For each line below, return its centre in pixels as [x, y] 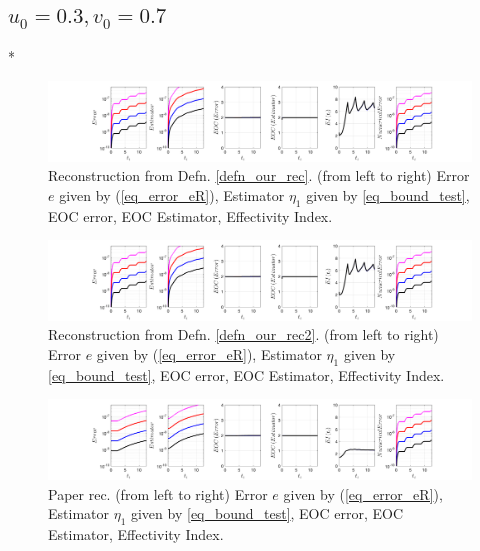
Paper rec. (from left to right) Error [158, 493]
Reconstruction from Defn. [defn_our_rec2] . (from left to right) [243, 334]
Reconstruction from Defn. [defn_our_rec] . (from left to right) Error [259, 175]
